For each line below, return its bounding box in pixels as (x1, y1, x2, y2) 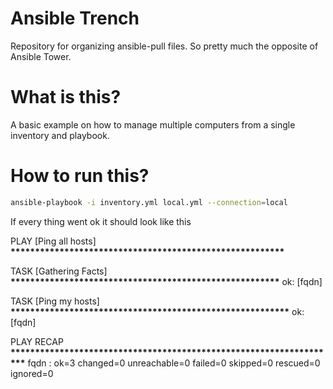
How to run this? (10, 165, 150, 187)
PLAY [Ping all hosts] (10, 235, 97, 247)
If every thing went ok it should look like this (10, 215, 192, 227)
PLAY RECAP (10, 335, 64, 347)
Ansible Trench (10, 7, 140, 30)
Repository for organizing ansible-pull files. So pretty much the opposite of (10, 40, 319, 52)
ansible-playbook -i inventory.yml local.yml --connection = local (10, 197, 288, 207)
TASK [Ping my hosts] (10, 295, 100, 307)
